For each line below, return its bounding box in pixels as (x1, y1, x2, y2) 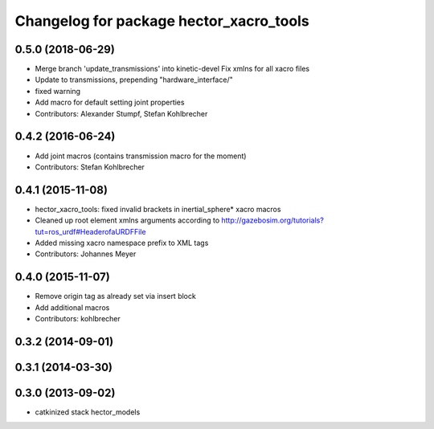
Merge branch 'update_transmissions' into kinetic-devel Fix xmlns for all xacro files (35, 64, 309, 74)
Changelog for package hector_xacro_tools (14, 12, 309, 30)
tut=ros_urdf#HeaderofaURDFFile (35, 227, 146, 236)
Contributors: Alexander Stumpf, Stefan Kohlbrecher (35, 108, 208, 118)
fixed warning (35, 86, 80, 96)
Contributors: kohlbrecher (35, 314, 121, 324)
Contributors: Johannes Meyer (35, 249, 137, 259)
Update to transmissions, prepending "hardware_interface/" (35, 75, 233, 84)
